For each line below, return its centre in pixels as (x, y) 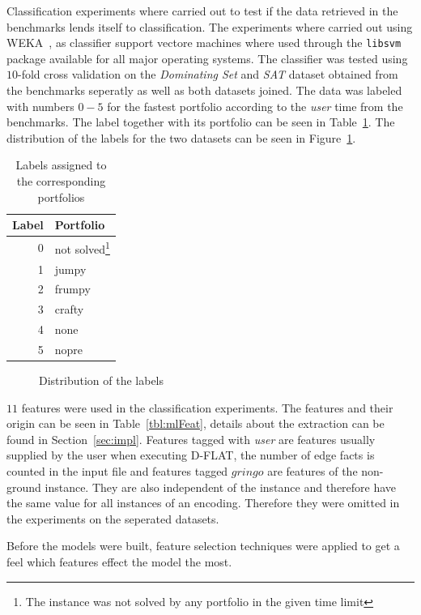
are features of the (313, 470)
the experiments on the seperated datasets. (113, 518)
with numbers (40, 106)
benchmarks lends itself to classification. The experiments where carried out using (210, 26)
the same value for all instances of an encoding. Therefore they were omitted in (203, 503)
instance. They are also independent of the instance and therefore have (221, 487)
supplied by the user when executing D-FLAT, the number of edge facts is (191, 455)
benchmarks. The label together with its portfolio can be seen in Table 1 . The (201, 122)
